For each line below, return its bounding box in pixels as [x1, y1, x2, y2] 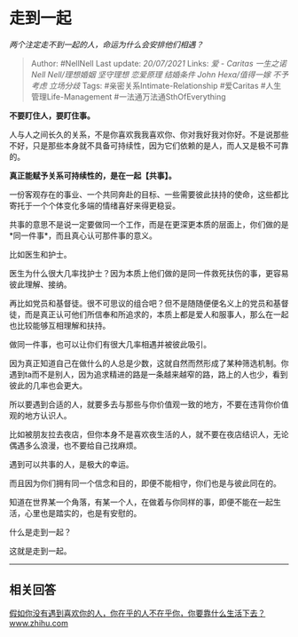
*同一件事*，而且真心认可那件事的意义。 [9, 230, 158, 241]
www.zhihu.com [9, 617, 69, 628]
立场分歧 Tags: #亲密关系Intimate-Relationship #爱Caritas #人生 [48, 80, 282, 91]
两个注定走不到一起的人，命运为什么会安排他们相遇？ [9, 39, 204, 50]
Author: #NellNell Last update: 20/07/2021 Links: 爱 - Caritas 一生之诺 [30, 58, 286, 68]
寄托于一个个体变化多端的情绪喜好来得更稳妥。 [9, 200, 180, 211]
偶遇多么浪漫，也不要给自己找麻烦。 [9, 440, 142, 450]
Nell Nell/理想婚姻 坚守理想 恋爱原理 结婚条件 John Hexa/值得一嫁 [30, 68, 271, 80]
